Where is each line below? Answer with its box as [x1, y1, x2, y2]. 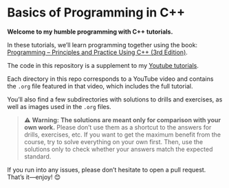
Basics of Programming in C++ [7, 5, 186, 21]
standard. [23, 152, 52, 161]
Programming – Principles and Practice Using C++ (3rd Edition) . [7, 48, 188, 56]
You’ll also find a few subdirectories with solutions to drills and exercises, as [7, 95, 223, 104]
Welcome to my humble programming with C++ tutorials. [7, 27, 173, 36]
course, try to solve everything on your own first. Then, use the [23, 137, 204, 145]
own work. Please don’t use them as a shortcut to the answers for [23, 123, 212, 131]
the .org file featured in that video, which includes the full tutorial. [7, 82, 193, 90]
